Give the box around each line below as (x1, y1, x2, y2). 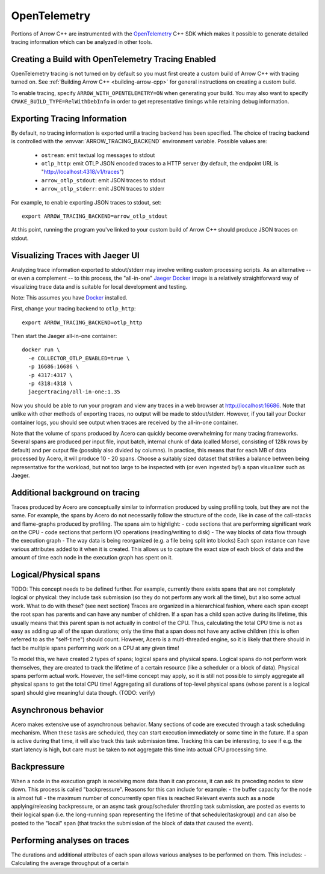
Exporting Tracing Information (11, 113, 127, 123)
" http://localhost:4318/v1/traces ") (41, 168, 125, 176)
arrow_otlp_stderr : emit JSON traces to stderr (41, 185, 165, 192)
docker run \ (22, 346, 60, 353)
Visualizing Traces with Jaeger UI (11, 250, 140, 260)
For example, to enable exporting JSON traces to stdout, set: (11, 198, 162, 206)
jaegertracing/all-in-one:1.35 (28, 389, 120, 395)
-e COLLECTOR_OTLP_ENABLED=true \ (28, 355, 130, 362)
